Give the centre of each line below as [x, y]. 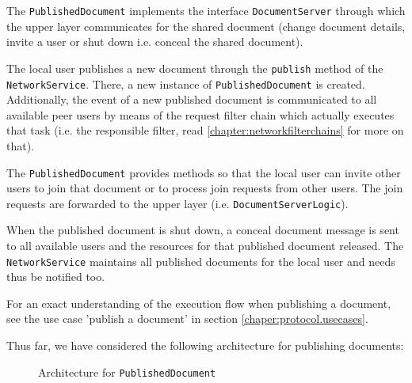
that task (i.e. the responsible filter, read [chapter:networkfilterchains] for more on [205, 130]
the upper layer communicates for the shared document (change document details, [206, 26]
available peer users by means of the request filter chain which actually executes [200, 114]
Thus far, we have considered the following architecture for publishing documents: [205, 345]
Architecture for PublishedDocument [127, 372]
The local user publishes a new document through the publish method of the [195, 68]
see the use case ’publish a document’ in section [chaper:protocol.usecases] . [187, 319]
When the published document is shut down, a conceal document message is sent [203, 230]
